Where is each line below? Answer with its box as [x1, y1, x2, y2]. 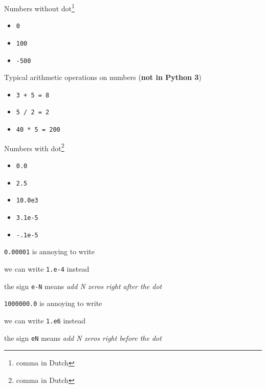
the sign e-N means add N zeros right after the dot [4, 280, 162, 291]
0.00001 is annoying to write [4, 246, 95, 257]
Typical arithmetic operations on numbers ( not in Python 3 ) [4, 72, 202, 83]
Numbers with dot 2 [4, 141, 64, 153]
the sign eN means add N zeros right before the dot [4, 332, 162, 343]
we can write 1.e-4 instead [4, 263, 90, 274]
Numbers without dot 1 [4, 2, 75, 13]
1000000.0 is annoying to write [4, 298, 102, 309]
